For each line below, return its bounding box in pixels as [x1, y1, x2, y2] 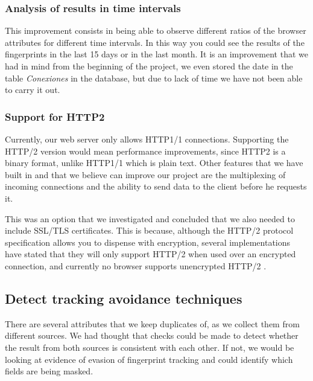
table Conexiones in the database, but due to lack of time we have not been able [5, 71, 303, 84]
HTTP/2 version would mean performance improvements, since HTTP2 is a [5, 144, 286, 157]
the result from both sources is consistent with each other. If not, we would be [5, 341, 294, 353]
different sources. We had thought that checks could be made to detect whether [5, 329, 299, 342]
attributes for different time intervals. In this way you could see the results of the [5, 36, 305, 48]
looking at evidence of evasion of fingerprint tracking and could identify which [5, 353, 293, 365]
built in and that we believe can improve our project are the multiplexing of [5, 168, 286, 181]
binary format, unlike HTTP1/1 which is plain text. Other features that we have [5, 156, 303, 169]
